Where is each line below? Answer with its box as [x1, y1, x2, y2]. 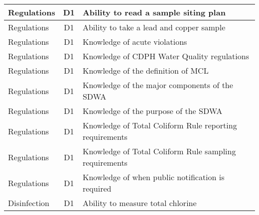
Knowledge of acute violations [82, 36, 187, 47]
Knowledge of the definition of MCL [82, 65, 209, 76]
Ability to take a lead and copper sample [82, 21, 226, 33]
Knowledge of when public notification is [82, 171, 225, 183]
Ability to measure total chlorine [82, 197, 197, 209]
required [82, 183, 112, 194]
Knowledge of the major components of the [82, 79, 233, 91]
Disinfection [8, 197, 49, 209]
